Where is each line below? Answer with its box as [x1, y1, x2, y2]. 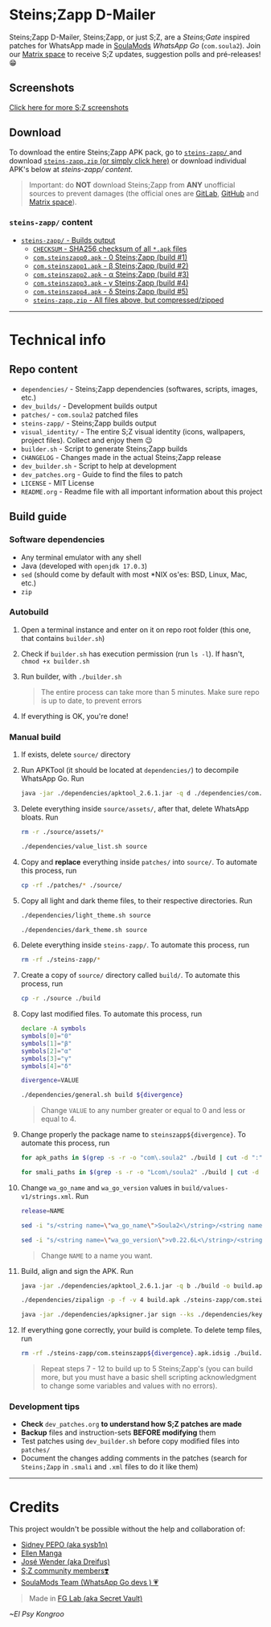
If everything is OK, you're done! [20, 711, 129, 721]
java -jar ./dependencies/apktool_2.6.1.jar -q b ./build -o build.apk [20, 1281, 266, 1290]
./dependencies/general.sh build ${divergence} [20, 1091, 183, 1099]
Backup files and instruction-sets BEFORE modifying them [20, 1428, 216, 1437]
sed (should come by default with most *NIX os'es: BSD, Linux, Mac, [20, 569, 248, 579]
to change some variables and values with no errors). [40, 1381, 218, 1391]
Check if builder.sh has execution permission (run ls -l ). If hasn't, [20, 649, 244, 659]
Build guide [9, 510, 68, 524]
